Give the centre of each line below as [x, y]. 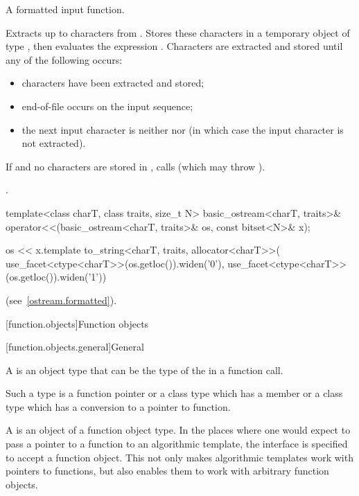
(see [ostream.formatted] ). [61, 300]
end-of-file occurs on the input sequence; [107, 106]
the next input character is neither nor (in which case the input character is [183, 129]
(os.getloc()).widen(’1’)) [56, 277]
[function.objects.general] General [75, 347]
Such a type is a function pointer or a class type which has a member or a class [174, 393]
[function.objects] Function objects [77, 323]
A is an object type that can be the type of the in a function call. [145, 370]
